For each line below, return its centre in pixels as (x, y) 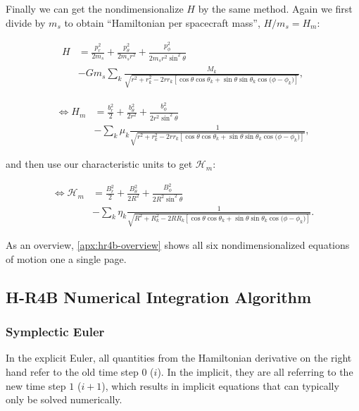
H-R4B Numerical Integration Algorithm (159, 296)
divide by (26, 22)
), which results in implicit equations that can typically (220, 385)
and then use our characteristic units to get (99, 164)
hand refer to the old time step (72, 372)
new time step (36, 385)
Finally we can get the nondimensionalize (95, 8)
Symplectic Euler (55, 332)
